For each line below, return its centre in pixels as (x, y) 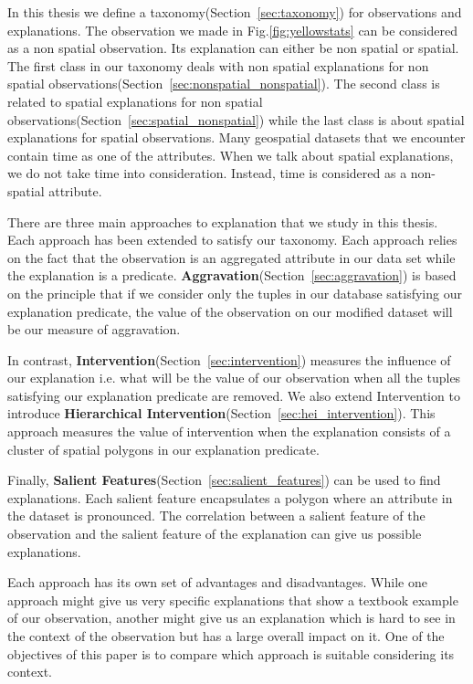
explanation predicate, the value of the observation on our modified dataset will (230, 311)
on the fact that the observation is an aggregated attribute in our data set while (231, 257)
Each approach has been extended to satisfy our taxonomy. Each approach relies (232, 240)
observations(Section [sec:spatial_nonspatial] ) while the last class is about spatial (236, 119)
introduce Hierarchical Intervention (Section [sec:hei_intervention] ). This (221, 413)
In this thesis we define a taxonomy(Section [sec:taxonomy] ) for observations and (235, 12)
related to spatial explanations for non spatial (135, 101)
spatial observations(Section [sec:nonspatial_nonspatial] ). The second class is (224, 84)
